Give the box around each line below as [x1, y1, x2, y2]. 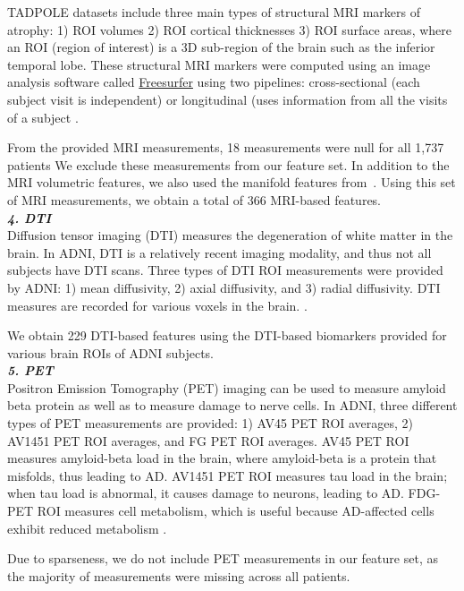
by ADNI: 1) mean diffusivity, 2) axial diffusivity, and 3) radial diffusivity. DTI [7, 278, 441, 296]
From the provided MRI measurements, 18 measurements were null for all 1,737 [7, 138, 444, 157]
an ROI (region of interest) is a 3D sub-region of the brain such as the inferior [7, 38, 435, 56]
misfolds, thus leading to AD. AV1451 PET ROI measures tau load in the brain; [7, 466, 448, 484]
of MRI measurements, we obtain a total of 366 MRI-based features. [7, 190, 382, 209]
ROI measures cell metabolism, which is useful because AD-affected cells [37, 501, 434, 520]
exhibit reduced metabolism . [7, 518, 167, 537]
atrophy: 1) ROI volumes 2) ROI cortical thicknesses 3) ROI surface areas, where [7, 20, 451, 39]
